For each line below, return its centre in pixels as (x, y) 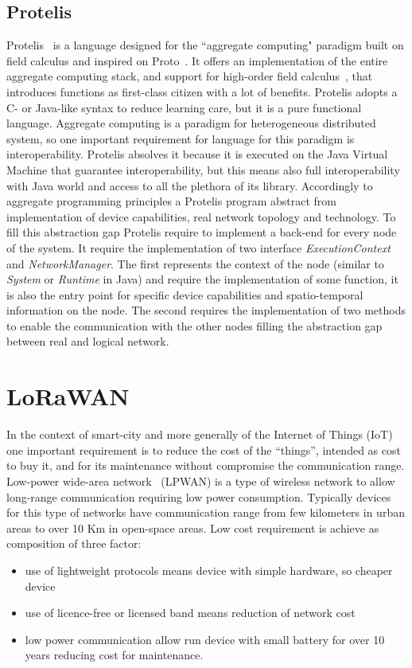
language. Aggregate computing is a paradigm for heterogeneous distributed (191, 123)
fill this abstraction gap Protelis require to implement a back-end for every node (202, 232)
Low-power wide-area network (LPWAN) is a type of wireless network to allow (201, 480)
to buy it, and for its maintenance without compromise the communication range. (206, 465)
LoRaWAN (68, 396)
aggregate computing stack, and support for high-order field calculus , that (190, 76)
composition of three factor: (74, 543)
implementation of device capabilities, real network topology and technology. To (201, 216)
